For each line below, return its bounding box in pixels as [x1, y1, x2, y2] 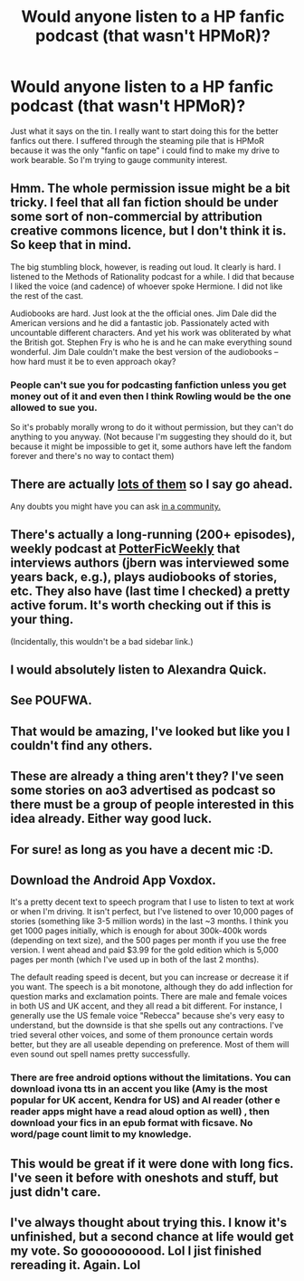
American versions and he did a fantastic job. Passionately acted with [10, 317, 270, 328]
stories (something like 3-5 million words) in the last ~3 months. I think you [10, 916, 289, 927]
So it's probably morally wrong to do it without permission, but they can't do [10, 422, 294, 433]
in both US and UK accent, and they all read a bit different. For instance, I [10, 1000, 283, 1011]
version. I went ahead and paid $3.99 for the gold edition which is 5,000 [10, 944, 279, 956]
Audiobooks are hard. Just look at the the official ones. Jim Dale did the [10, 308, 277, 319]
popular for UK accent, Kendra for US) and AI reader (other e [10, 1094, 280, 1106]
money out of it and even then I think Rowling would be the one [10, 389, 292, 402]
